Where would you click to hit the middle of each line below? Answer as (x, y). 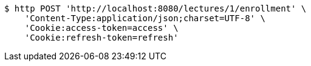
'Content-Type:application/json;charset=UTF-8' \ (145, 18)
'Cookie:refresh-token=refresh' (101, 38)
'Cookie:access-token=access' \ (101, 28)
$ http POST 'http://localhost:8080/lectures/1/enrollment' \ (155, 8)
